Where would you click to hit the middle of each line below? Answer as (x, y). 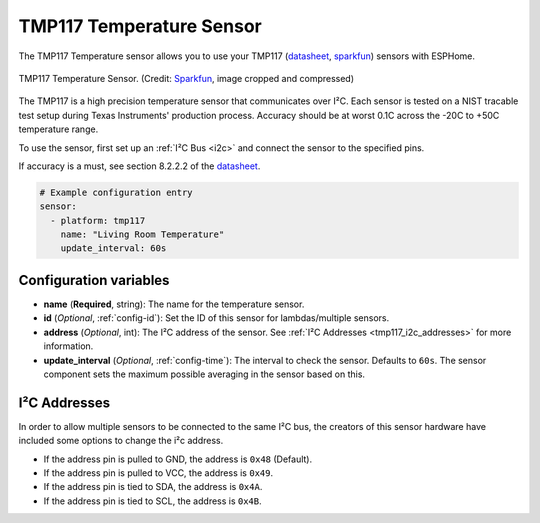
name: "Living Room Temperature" (142, 234)
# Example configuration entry (116, 192)
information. (68, 346)
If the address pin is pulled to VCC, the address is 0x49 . (158, 472)
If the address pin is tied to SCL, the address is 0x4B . (152, 501)
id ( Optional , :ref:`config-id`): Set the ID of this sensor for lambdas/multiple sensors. (216, 318)
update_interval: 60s (113, 248)
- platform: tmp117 (98, 220)
